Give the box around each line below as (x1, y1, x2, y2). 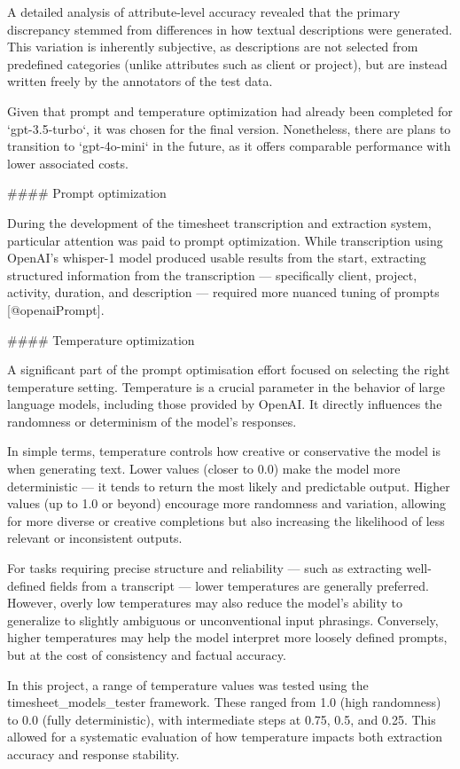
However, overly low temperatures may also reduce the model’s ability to (7, 593, 403, 612)
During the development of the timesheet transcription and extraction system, (7, 213, 432, 231)
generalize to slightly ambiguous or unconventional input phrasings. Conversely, (7, 610, 439, 629)
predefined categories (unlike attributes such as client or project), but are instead (7, 54, 448, 73)
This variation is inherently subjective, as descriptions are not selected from (7, 37, 418, 56)
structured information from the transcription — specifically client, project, (7, 265, 417, 284)
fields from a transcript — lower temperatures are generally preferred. (50, 576, 429, 594)
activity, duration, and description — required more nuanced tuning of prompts (7, 283, 440, 302)
